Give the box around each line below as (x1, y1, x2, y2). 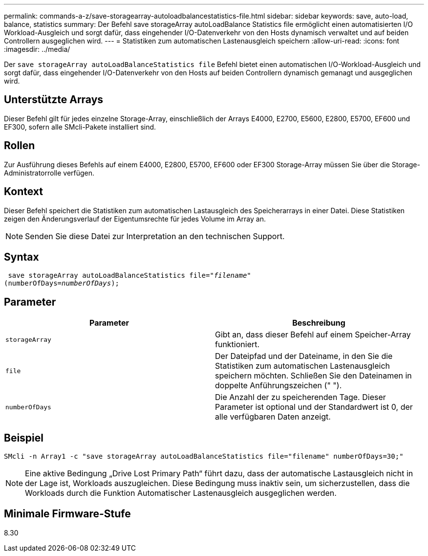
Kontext (4, 185, 43, 198)
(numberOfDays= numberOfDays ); (4, 279, 120, 288)
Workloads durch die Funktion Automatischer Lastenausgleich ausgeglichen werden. (25, 488, 337, 498)
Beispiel (4, 431, 43, 444)
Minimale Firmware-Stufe (4, 508, 131, 520)
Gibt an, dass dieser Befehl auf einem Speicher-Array (215, 330, 411, 340)
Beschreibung (292, 318, 345, 328)
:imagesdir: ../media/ (4, 45, 70, 53)
